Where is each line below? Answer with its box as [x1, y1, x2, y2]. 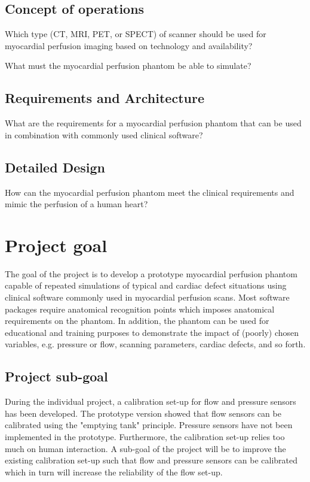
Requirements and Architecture [5, 89, 204, 107]
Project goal [5, 232, 108, 257]
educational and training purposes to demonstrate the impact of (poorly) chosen [5, 326, 299, 338]
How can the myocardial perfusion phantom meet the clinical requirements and [5, 186, 294, 198]
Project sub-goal [5, 367, 108, 386]
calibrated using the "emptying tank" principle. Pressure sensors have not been [5, 419, 293, 431]
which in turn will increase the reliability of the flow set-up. [5, 465, 223, 478]
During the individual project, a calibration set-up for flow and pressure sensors [5, 395, 296, 408]
